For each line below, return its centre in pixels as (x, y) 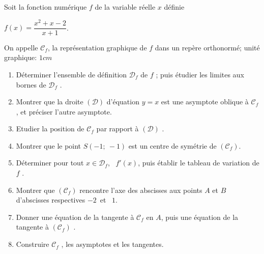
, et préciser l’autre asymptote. (64, 111)
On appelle (21, 47)
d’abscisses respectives (51, 200)
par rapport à (118, 129)
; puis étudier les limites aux (200, 74)
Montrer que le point (49, 145)
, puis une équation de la (200, 217)
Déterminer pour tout (50, 163)
